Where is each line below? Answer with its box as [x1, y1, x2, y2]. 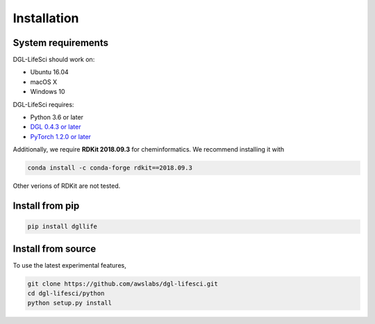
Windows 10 [30, 88, 65, 96]
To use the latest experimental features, [12, 261, 126, 269]
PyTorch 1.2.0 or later [30, 132, 92, 140]
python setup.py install [27, 299, 112, 307]
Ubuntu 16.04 [30, 68, 69, 76]
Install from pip [12, 200, 80, 211]
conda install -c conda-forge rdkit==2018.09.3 [27, 164, 192, 172]
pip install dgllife [27, 222, 97, 231]
